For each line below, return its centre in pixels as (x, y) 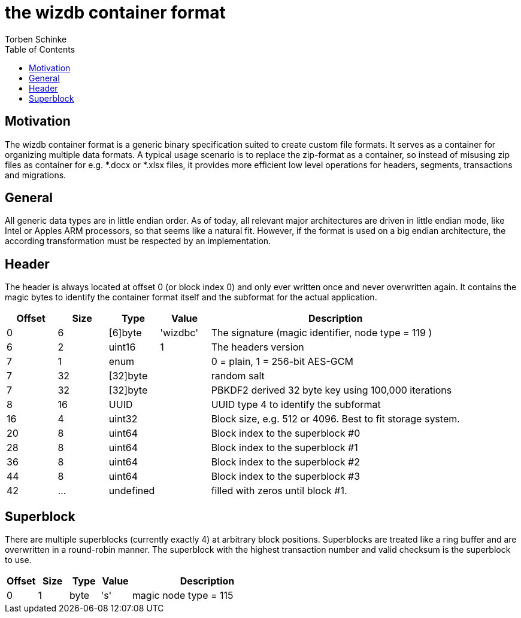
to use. (18, 560)
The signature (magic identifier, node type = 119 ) (322, 333)
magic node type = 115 (183, 596)
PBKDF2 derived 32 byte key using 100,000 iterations (331, 390)
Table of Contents (40, 49)
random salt (238, 376)
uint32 (123, 419)
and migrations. (36, 175)
